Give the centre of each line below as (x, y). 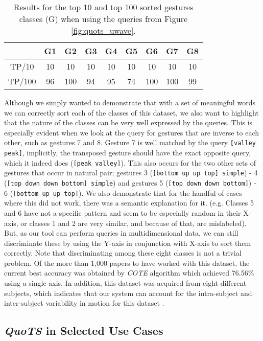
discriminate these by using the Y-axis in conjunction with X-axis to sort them (128, 243)
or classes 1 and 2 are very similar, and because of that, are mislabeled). (134, 223)
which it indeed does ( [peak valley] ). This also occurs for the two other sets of (130, 162)
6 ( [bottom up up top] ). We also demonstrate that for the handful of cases (123, 192)
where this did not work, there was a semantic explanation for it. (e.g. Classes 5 (129, 203)
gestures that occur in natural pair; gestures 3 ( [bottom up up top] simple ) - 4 (131, 173)
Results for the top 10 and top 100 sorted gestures (103, 7)
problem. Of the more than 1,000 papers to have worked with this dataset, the (127, 263)
